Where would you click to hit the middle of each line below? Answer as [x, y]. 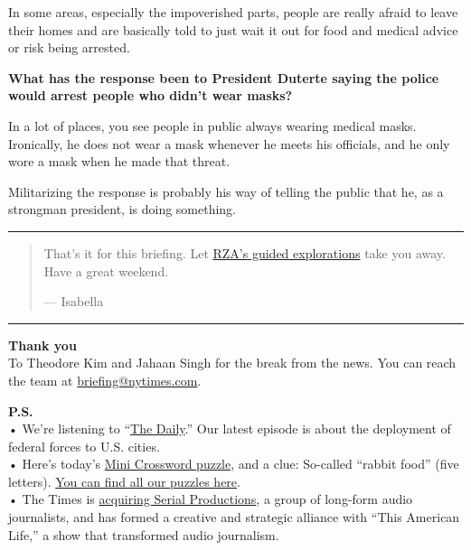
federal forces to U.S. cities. [84, 446]
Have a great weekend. [106, 270]
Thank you [42, 345]
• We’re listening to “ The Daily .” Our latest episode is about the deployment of [230, 429]
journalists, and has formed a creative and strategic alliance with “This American [234, 517]
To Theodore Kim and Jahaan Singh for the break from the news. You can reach [232, 363]
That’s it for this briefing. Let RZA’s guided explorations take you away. [245, 252]
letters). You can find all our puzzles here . [124, 481]
